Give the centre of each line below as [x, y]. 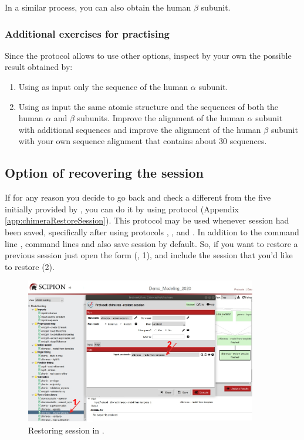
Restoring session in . [66, 430]
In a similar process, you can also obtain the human [98, 7]
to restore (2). [30, 266]
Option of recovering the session [104, 173]
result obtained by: [39, 67]
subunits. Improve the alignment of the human [161, 118]
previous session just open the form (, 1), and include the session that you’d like [149, 255]
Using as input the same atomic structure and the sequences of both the [148, 106]
